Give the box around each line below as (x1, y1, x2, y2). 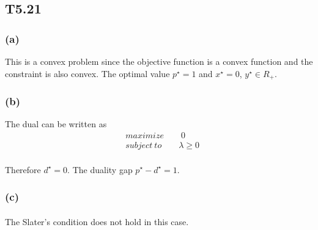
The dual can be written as (5, 117, 107, 130)
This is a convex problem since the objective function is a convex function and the (5, 55, 313, 67)
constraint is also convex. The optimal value (5, 67, 170, 80)
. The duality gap (67, 163, 133, 176)
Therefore (5, 163, 41, 176)
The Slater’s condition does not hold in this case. (5, 215, 189, 228)
